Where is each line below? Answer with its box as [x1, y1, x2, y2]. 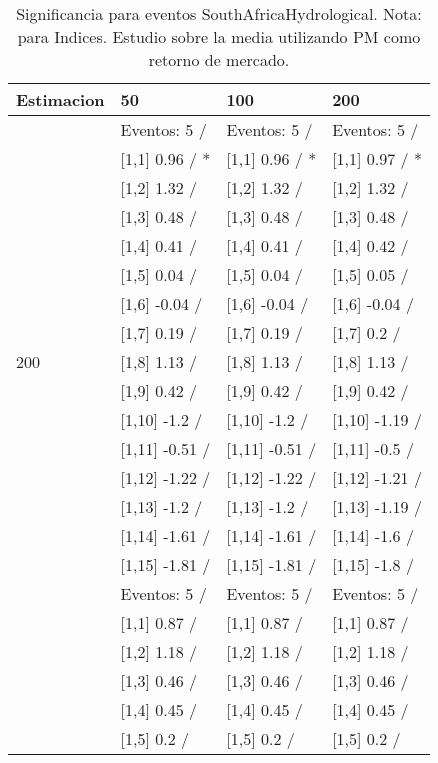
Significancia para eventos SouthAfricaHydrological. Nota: [16, 2, 422, 25]
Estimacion [16, 88, 105, 111]
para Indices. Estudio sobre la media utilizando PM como [17, 25, 421, 48]
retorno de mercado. [148, 48, 290, 71]
